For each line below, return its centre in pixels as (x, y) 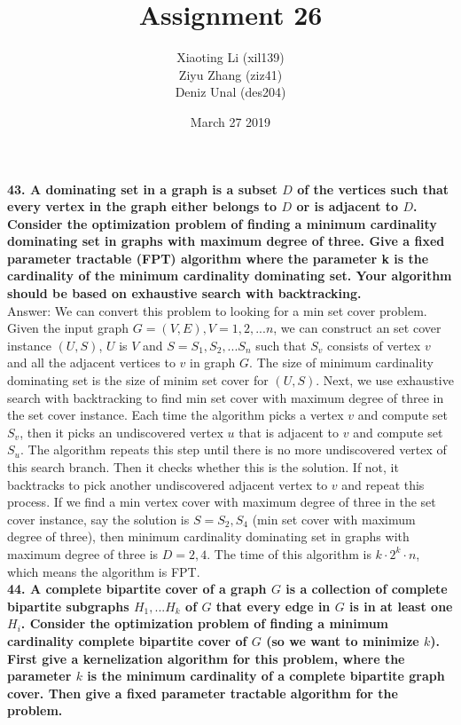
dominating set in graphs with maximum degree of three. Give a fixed (226, 241)
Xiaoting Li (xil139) (230, 57)
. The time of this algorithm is (289, 553)
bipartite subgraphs (68, 606)
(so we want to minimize (343, 640)
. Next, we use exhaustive (385, 380)
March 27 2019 (230, 121)
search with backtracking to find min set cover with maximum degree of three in (226, 397)
